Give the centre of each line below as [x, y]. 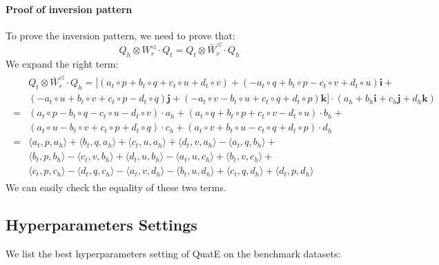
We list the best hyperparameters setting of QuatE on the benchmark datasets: [173, 254]
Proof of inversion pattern [69, 9]
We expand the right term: [62, 63]
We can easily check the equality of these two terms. [116, 187]
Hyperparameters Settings [101, 225]
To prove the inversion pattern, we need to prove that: [120, 35]
